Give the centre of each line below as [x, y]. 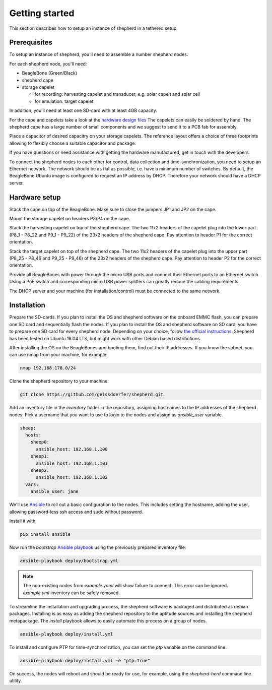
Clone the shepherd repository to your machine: [59, 381]
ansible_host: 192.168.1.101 [72, 463]
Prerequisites [31, 43]
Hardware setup [35, 197]
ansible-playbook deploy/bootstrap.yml [69, 560]
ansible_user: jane [55, 492]
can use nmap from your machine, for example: [58, 355]
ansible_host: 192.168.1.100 [72, 449]
